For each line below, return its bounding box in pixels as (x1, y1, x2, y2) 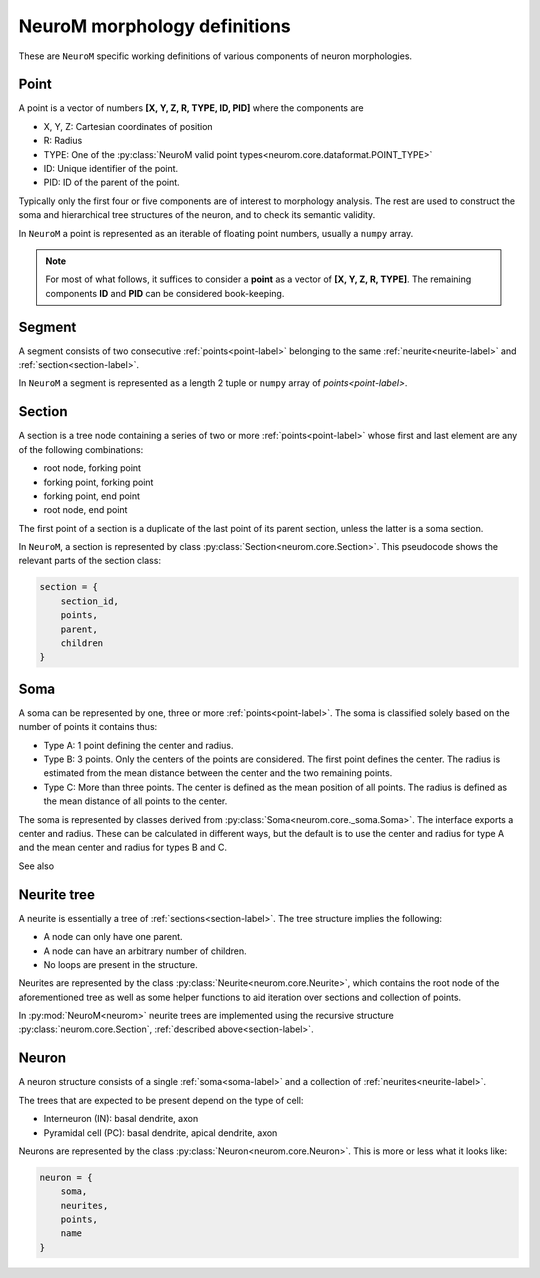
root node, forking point (43, 462, 142, 474)
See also (18, 860, 55, 872)
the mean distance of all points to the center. (43, 795, 228, 807)
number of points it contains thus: (18, 721, 158, 733)
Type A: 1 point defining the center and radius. (43, 739, 234, 751)
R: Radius (43, 135, 83, 147)
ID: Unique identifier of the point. (43, 163, 179, 175)
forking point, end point (43, 490, 140, 502)
